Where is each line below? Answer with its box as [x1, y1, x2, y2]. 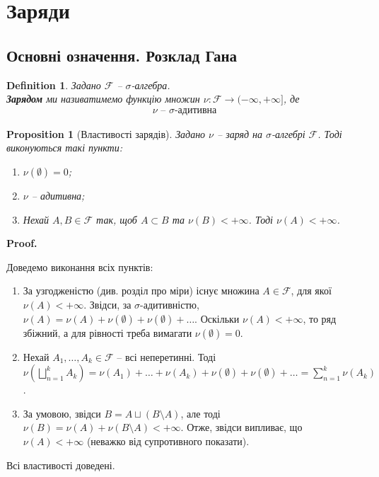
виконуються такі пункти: [6, 140, 123, 155]
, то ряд [303, 311, 337, 326]
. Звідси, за [83, 297, 132, 311]
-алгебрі [272, 126, 305, 141]
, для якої [291, 283, 332, 298]
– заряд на [217, 126, 263, 141]
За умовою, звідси [23, 406, 101, 420]
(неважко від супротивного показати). [86, 433, 250, 448]
